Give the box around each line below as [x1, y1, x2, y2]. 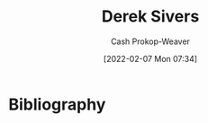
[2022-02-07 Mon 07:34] [103, 53, 198, 64]
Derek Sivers [101, 6, 200, 27]
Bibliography [8, 94, 106, 114]
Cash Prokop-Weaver [110, 36, 191, 47]
